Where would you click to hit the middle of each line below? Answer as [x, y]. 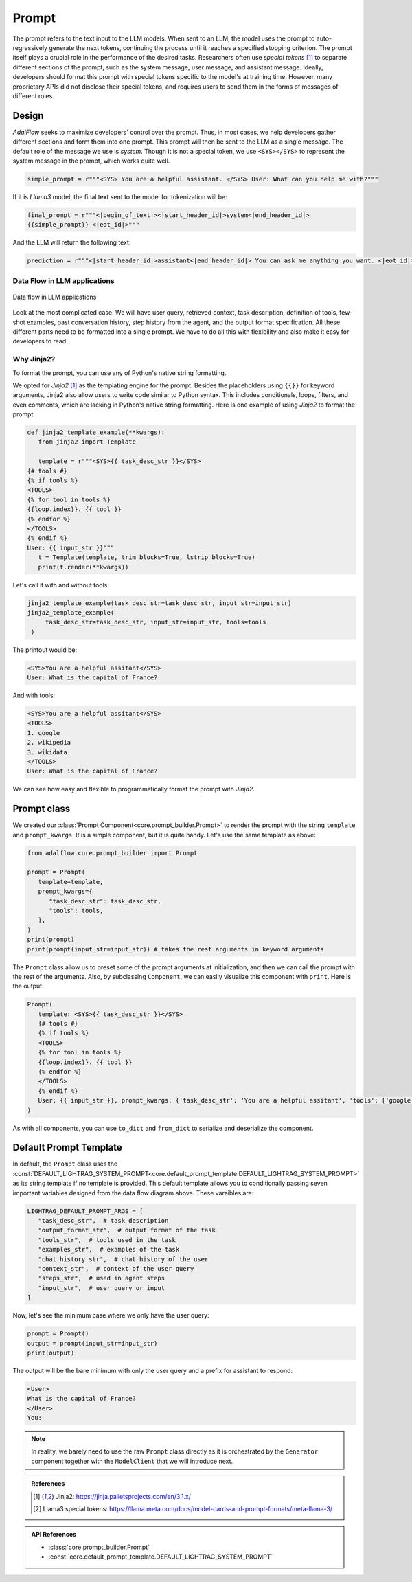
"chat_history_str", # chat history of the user [123, 1259]
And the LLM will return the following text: [72, 242]
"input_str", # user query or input [101, 1288]
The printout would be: [45, 650]
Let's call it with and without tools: [61, 585]
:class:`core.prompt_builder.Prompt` [99, 1547]
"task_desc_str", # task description [103, 1221]
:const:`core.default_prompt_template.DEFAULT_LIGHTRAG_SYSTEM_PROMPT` [161, 1557]
